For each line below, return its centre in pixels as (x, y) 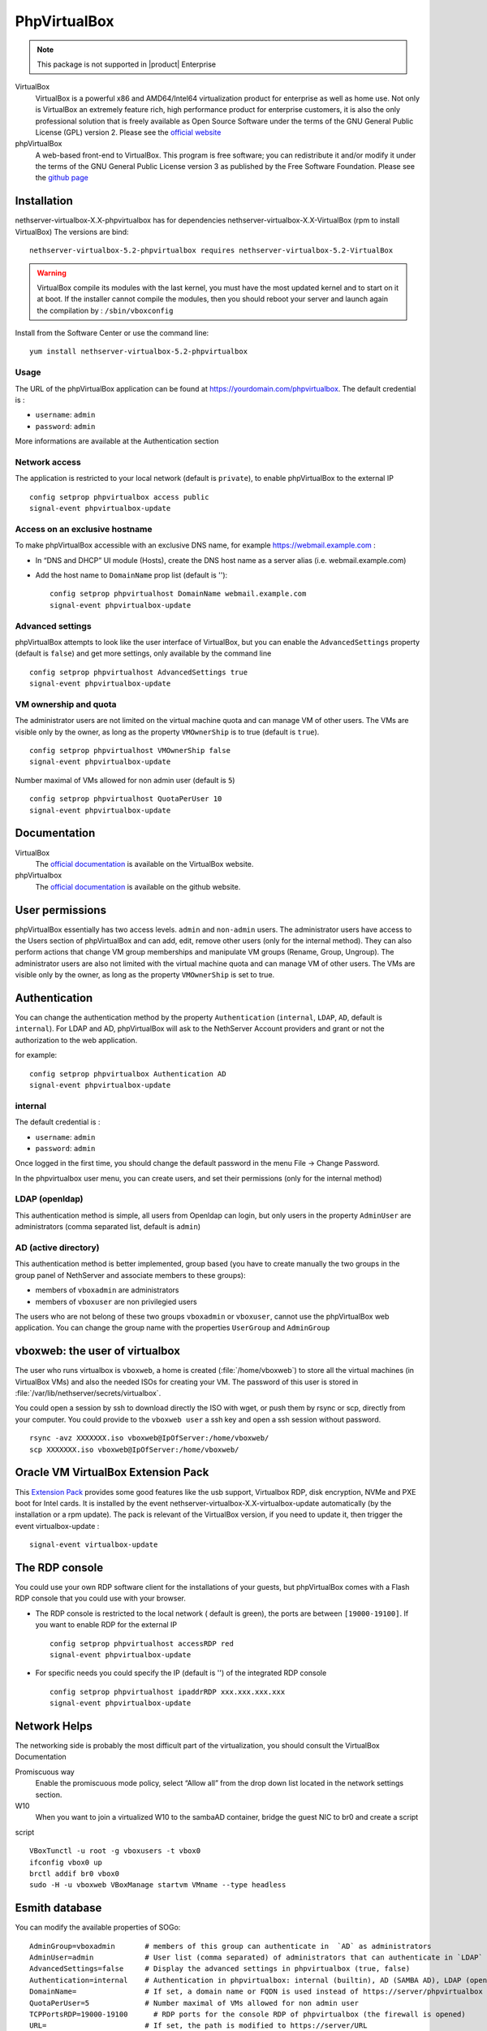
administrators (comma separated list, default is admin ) (108, 1227)
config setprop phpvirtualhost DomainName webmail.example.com (178, 594)
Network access (48, 461)
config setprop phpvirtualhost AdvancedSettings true (138, 672)
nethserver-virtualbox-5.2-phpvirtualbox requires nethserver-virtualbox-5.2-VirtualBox (211, 251)
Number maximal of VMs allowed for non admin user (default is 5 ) (125, 780)
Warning (52, 273)
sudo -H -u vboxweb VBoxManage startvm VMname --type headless (158, 1885)
